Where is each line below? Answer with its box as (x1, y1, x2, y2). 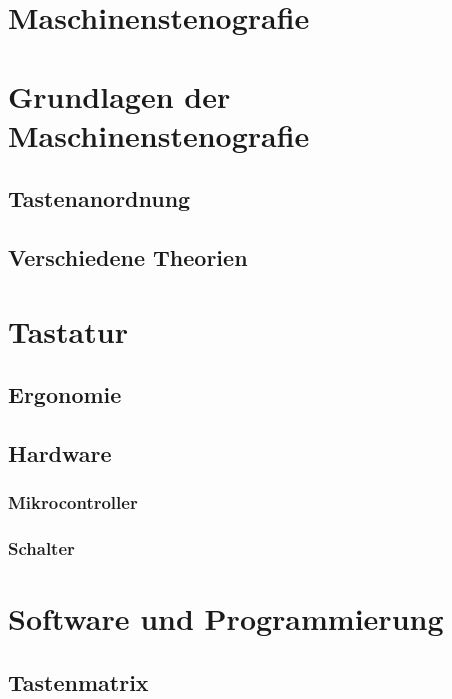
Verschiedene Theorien (8, 242, 248, 273)
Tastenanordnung (8, 183, 191, 214)
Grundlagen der (8, 75, 231, 116)
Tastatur (8, 310, 128, 351)
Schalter (8, 536, 75, 561)
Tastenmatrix (8, 666, 149, 697)
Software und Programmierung (8, 598, 444, 639)
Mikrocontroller (8, 490, 138, 515)
